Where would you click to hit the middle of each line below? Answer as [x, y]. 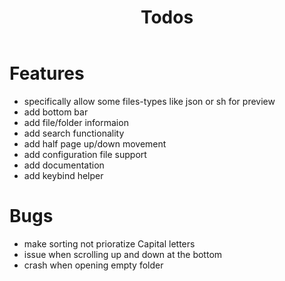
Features [47, 73]
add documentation [64, 165]
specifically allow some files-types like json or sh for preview [149, 101]
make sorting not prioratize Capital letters [109, 243]
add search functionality [74, 133]
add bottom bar [56, 112]
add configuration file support [85, 154]
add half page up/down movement [95, 143]
